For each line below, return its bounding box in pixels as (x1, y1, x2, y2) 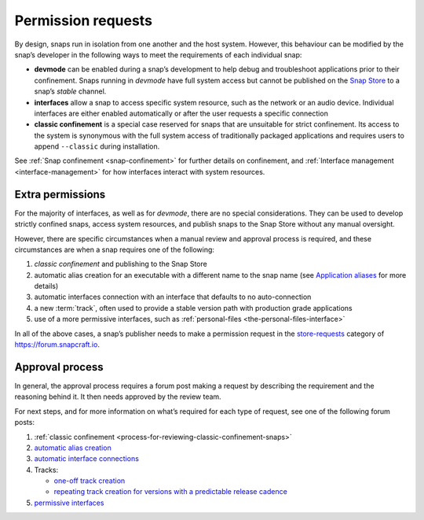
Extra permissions (14, 187, 106, 201)
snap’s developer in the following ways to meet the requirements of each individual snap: (14, 50, 302, 59)
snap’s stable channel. (34, 87, 107, 96)
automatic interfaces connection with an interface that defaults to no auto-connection (34, 292, 312, 302)
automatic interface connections (34, 454, 139, 463)
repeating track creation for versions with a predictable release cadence (53, 487, 288, 496)
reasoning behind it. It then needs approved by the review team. (14, 392, 221, 401)
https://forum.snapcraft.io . (14, 340, 100, 349)
